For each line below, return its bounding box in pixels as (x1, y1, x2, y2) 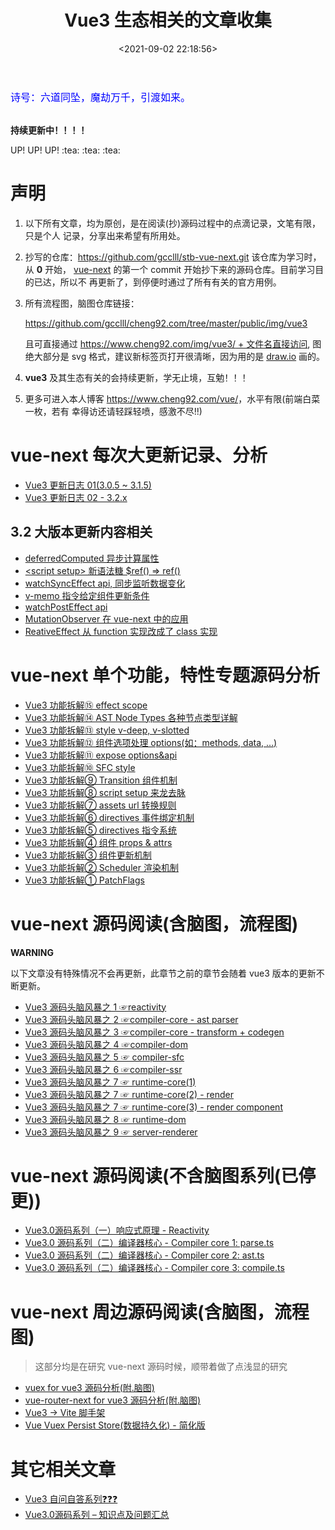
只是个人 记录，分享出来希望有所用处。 (24, 229, 186, 241)
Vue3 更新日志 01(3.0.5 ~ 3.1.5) (24, 479, 152, 491)
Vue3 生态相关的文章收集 (64, 9, 272, 32)
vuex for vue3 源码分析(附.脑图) (24, 1382, 155, 1394)
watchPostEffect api (24, 601, 108, 613)
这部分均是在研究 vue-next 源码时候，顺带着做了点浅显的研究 (34, 1361, 288, 1373)
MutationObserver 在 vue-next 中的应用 (24, 612, 189, 625)
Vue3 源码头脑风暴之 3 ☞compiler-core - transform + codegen (24, 1026, 285, 1038)
